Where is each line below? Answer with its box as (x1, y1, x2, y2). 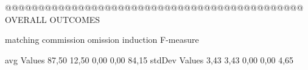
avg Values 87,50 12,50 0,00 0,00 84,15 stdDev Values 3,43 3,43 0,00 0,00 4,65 (5, 53, 294, 66)
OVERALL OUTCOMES (5, 13, 100, 25)
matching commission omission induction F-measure (5, 33, 199, 46)
